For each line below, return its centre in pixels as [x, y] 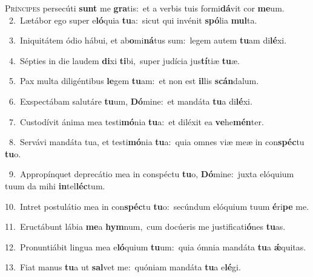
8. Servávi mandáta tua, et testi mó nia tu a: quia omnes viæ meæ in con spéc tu [156, 142]
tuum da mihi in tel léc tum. [55, 185]
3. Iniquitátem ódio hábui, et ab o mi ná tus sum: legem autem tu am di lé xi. [148, 40]
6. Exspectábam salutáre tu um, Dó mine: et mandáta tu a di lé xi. [130, 101]
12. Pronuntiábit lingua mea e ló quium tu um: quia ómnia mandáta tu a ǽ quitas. [156, 246]
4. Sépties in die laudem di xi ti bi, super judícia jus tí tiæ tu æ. [124, 60]
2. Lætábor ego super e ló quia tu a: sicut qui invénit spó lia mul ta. [133, 20]
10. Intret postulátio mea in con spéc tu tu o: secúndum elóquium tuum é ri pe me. [157, 206]
